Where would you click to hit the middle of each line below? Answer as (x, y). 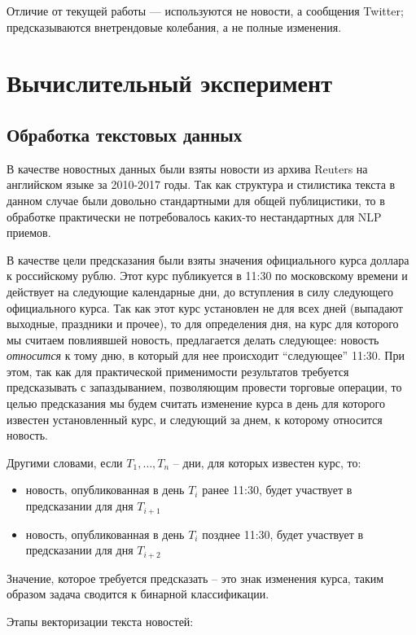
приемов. (29, 232)
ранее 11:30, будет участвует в (277, 490)
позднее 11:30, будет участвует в (283, 534)
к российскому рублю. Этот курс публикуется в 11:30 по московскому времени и (207, 276)
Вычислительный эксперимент (169, 83)
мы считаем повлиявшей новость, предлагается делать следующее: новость (193, 339)
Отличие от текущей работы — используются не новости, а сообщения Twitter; (205, 11)
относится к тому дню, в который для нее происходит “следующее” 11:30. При (206, 355)
